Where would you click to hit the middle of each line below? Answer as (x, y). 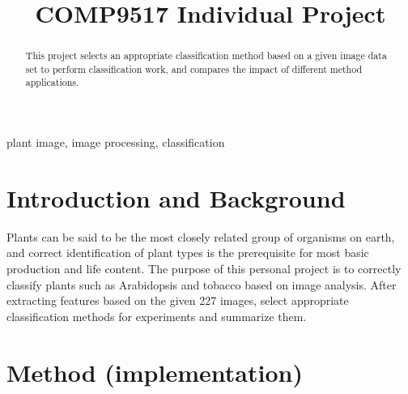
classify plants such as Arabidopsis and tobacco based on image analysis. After (202, 284)
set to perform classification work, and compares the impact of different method (194, 69)
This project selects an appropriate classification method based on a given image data (206, 56)
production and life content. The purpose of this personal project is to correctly (204, 269)
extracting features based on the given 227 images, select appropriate (178, 300)
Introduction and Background (176, 197)
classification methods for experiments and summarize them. (157, 316)
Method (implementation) (155, 372)
